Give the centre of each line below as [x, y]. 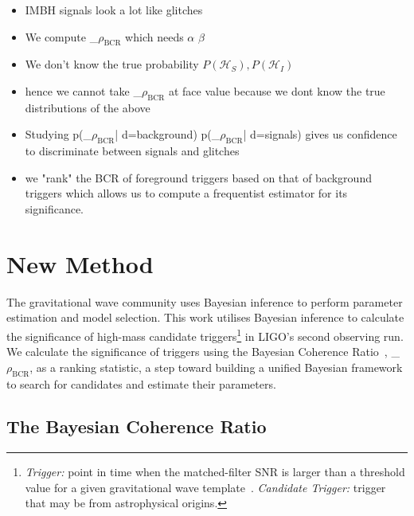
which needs [154, 36]
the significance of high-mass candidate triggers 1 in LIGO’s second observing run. [205, 334]
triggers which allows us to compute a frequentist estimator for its [186, 193]
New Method [80, 263]
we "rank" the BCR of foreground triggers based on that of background [198, 177]
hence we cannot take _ [83, 90]
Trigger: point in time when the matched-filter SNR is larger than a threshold [215, 472]
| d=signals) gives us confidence [320, 134]
